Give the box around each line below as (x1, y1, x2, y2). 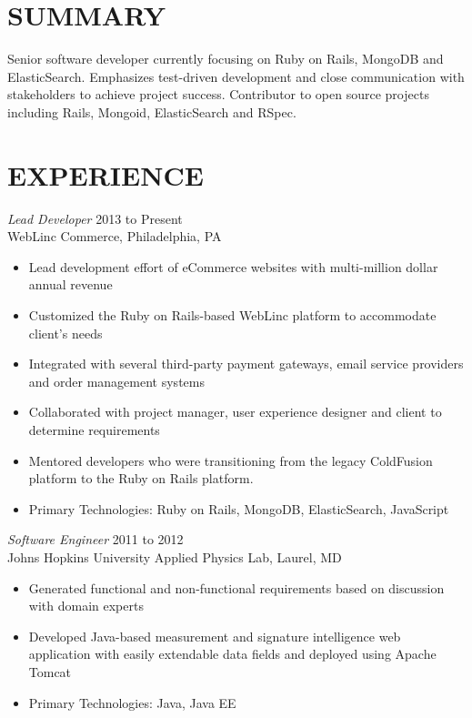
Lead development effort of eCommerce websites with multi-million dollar (28, 257, 438, 276)
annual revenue (28, 275, 113, 294)
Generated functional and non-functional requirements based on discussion (28, 578, 445, 597)
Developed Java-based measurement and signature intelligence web (28, 626, 401, 645)
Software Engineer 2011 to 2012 (7, 530, 184, 549)
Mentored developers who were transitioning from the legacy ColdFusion (28, 450, 433, 470)
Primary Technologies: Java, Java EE (28, 693, 236, 712)
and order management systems (28, 371, 205, 390)
